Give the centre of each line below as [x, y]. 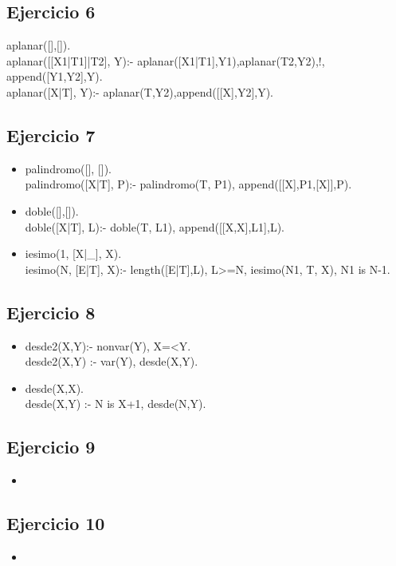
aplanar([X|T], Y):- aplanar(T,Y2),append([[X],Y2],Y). [140, 91]
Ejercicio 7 [51, 135]
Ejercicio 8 [51, 312]
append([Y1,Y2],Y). [55, 76]
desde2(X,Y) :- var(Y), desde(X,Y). [112, 361]
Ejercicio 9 [51, 447]
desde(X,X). [54, 388]
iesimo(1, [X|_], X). [73, 253]
